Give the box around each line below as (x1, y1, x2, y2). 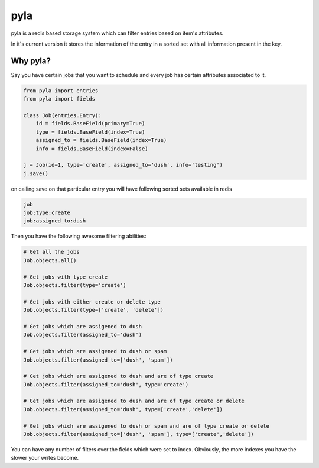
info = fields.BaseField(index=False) (35, 145, 148, 152)
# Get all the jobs (23, 248, 80, 256)
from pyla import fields (23, 95, 96, 102)
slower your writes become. (11, 454, 79, 461)
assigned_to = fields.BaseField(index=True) (35, 137, 167, 144)
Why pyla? (11, 56, 51, 66)
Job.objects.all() (23, 257, 77, 263)
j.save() (23, 170, 49, 177)
